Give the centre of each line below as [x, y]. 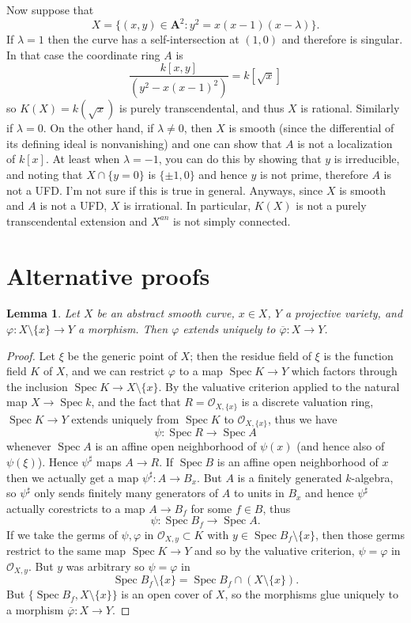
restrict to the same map [66, 551]
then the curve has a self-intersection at [143, 39]
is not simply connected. [232, 220]
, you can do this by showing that [240, 159]
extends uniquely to [229, 329]
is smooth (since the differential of [311, 128]
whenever [29, 446]
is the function [358, 355]
